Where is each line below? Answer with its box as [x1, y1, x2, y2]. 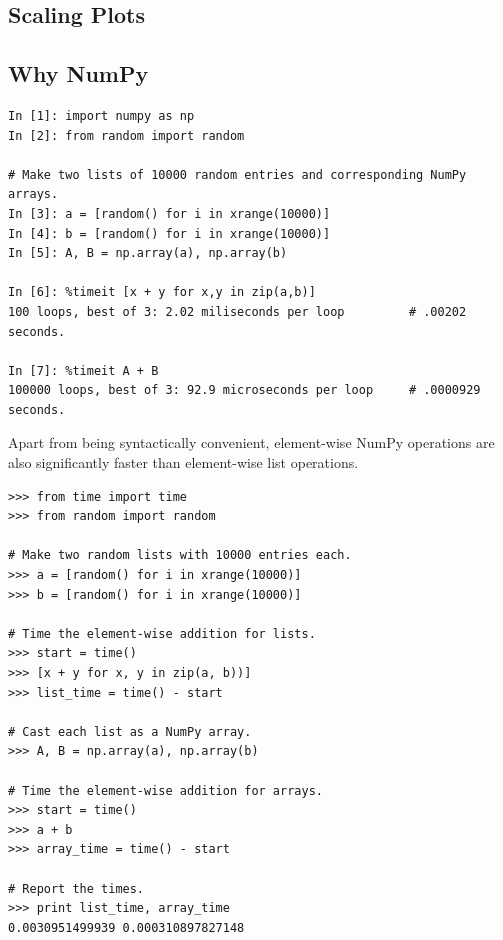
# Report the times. [8, 881, 145, 896]
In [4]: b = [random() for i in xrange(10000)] [8, 226, 331, 241]
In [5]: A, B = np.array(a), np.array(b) [8, 246, 288, 261]
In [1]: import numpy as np [8, 108, 195, 123]
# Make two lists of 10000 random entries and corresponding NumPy [8, 167, 467, 182]
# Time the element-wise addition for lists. [8, 626, 316, 641]
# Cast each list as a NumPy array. [8, 724, 252, 739]
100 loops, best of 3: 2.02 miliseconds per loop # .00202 [8, 304, 467, 319]
